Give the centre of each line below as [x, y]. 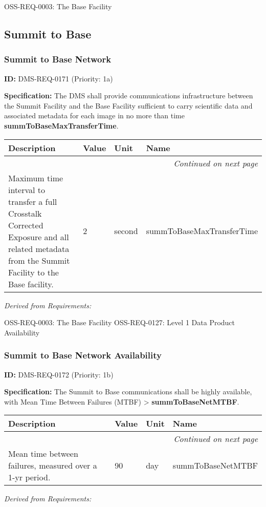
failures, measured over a [53, 466]
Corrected [26, 225]
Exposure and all [39, 237]
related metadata [39, 248]
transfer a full [33, 201]
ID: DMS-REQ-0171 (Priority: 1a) [59, 78]
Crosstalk [25, 213]
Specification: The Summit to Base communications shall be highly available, [128, 392]
